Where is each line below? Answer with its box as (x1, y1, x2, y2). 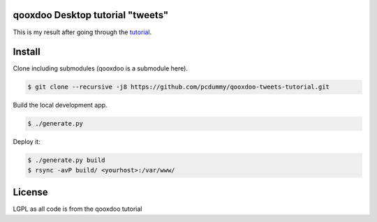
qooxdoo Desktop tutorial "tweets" (13, 9, 169, 21)
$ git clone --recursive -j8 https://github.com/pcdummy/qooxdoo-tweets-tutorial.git (27, 83, 330, 91)
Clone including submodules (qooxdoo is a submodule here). (13, 64, 188, 73)
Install (13, 46, 41, 58)
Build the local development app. (13, 101, 108, 110)
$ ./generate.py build (27, 156, 105, 164)
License (13, 186, 48, 198)
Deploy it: (13, 138, 41, 146)
